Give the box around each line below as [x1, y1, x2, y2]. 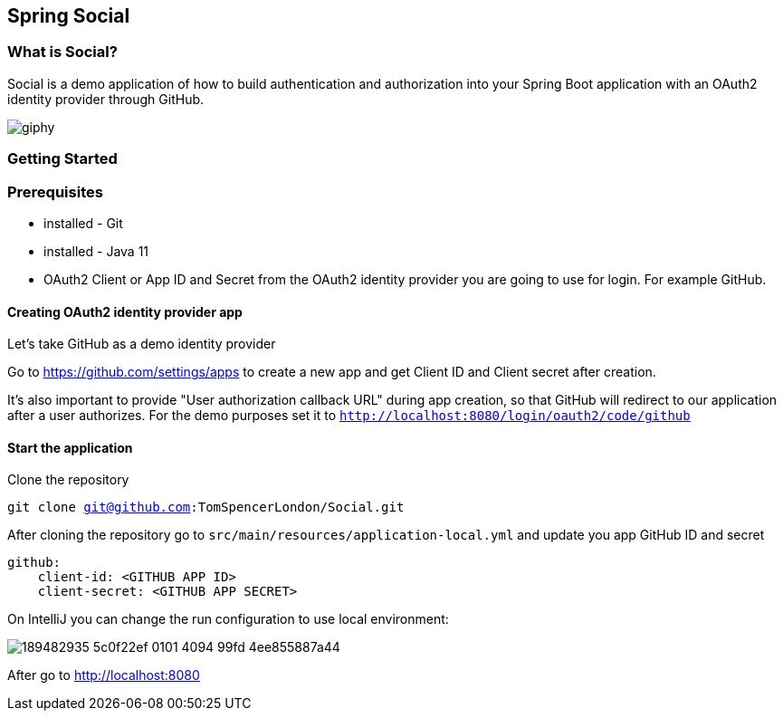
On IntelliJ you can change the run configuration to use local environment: [7, 611, 449, 627]
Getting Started [7, 149, 118, 168]
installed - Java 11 [43, 243, 149, 259]
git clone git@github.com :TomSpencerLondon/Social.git [7, 500, 405, 515]
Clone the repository [7, 472, 129, 488]
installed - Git [43, 215, 123, 231]
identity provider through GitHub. [7, 91, 205, 107]
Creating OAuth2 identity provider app [7, 303, 243, 320]
